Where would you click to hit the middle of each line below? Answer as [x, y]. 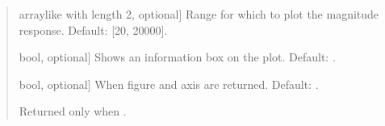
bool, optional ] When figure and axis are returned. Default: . [169, 84]
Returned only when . [73, 111]
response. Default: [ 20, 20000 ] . [93, 29]
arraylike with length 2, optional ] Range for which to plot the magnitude [199, 14]
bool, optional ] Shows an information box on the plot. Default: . [177, 57]
